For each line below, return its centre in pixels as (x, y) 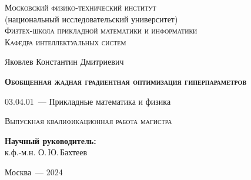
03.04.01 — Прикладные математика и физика (88, 101)
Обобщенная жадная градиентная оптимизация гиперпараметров (126, 81)
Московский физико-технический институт (81, 7)
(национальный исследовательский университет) (91, 19)
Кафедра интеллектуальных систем (66, 41)
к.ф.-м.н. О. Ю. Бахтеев (46, 152)
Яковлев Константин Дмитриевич (64, 61)
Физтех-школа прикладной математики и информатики (101, 30)
